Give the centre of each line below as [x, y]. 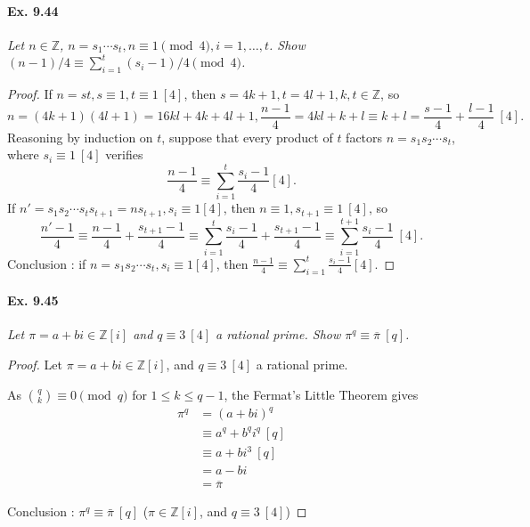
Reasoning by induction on [80, 137]
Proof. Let [35, 364]
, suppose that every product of [247, 137]
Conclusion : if [47, 263]
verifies [124, 154]
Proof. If [30, 94]
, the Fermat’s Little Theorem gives [321, 394]
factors [364, 137]
